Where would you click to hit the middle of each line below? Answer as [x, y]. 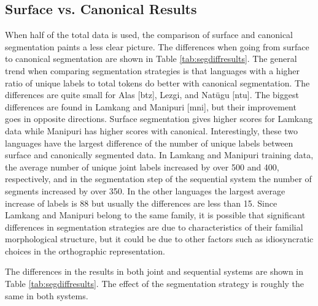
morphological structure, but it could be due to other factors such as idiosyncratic [159, 239]
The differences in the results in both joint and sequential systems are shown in [154, 271]
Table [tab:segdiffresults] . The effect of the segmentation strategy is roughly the [155, 284]
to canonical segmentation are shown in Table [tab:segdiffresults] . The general [151, 59]
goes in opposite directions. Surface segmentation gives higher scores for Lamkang [159, 119]
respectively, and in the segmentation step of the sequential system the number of [158, 179]
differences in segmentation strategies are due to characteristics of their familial [154, 227]
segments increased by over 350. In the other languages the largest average [145, 190]
